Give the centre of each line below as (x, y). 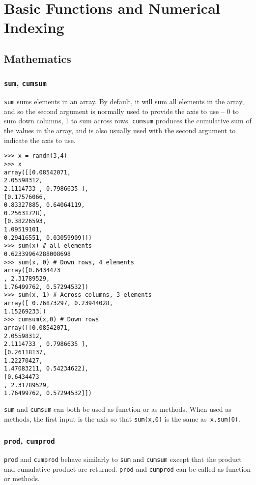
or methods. (22, 478)
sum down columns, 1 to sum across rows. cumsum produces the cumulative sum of (128, 121)
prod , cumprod (29, 441)
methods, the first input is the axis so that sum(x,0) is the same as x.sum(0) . (122, 418)
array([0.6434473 (32, 271)
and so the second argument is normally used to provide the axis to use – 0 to (121, 111)
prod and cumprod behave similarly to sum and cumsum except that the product (123, 459)
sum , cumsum (25, 83)
